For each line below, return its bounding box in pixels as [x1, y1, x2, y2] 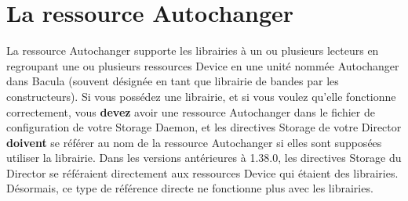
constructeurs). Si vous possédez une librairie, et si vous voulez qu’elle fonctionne [6, 88, 396, 104]
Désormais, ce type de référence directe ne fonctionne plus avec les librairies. [6, 180, 373, 196]
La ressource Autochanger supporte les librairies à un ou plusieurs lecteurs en [6, 42, 379, 59]
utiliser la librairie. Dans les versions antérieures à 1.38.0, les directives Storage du [6, 149, 402, 166]
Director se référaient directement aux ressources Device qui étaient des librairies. [6, 164, 399, 181]
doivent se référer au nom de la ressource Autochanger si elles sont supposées [6, 134, 382, 150]
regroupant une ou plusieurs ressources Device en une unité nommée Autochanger [6, 57, 399, 74]
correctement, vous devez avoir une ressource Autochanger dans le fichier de [6, 103, 375, 120]
